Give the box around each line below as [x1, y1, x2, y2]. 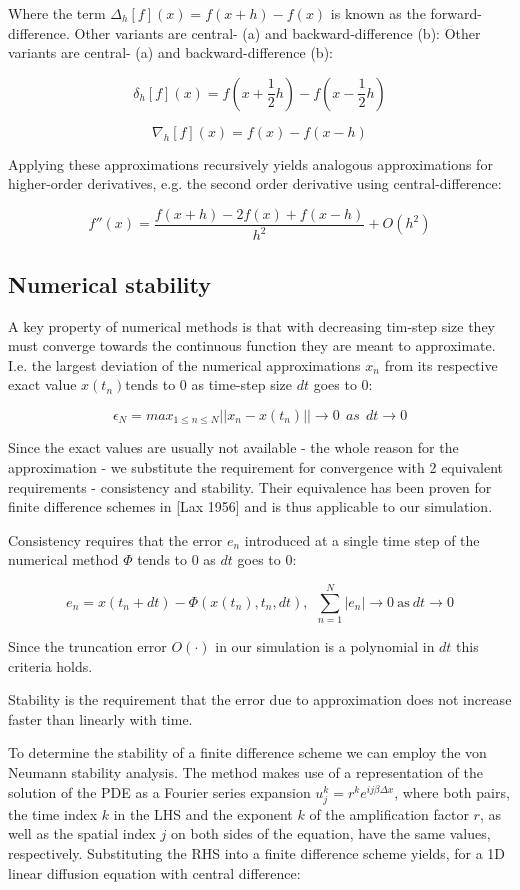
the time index [8, 803, 98, 824]
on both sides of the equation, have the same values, [171, 823, 491, 844]
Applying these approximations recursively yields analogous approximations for [8, 153, 493, 174]
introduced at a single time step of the [244, 529, 480, 550]
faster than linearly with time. [8, 708, 193, 729]
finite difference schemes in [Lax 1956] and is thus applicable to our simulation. [8, 496, 493, 517]
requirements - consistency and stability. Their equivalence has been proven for [8, 476, 492, 497]
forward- [430, 3, 482, 23]
